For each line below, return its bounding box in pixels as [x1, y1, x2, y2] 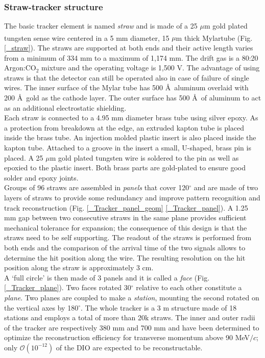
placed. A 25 [4, 152, 43, 163]
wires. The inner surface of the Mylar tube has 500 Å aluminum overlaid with [4, 82, 249, 93]
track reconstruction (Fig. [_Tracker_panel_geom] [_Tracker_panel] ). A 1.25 [4, 202, 248, 213]
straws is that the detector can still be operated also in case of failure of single [4, 72, 249, 83]
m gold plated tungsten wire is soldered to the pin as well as [50, 152, 239, 163]
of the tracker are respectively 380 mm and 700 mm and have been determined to [4, 322, 259, 333]
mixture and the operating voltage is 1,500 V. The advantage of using [41, 62, 260, 73]
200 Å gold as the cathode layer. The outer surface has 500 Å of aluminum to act [4, 92, 261, 103]
